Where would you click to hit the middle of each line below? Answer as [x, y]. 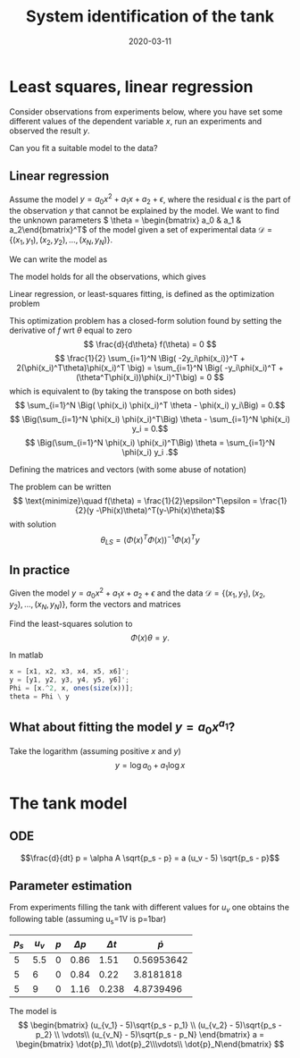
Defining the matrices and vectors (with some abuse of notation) [128, 469]
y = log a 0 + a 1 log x [150, 766]
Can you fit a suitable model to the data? [83, 148]
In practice [40, 570]
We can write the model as [58, 259]
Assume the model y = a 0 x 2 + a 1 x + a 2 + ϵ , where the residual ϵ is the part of [150, 199]
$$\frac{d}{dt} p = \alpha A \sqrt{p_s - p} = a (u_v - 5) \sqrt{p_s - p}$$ [150, 858]
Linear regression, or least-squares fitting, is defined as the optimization [142, 293]
